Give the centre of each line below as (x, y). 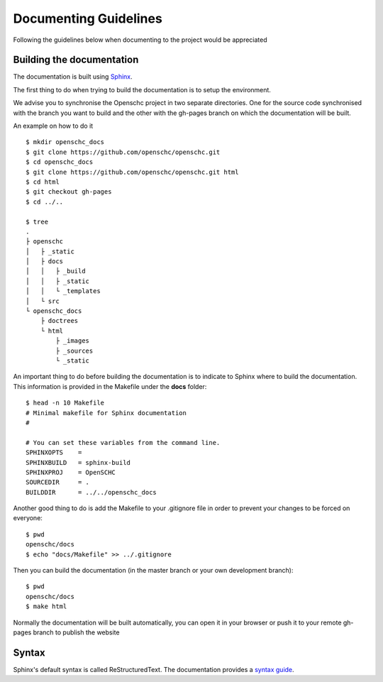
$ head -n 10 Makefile (65, 403)
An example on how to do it (53, 126)
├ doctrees (59, 321)
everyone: (28, 518)
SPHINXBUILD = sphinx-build (78, 462)
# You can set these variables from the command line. (123, 442)
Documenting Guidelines (88, 18)
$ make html (46, 606)
